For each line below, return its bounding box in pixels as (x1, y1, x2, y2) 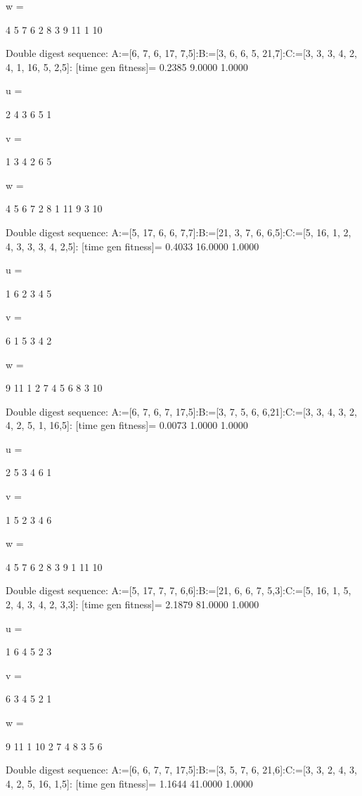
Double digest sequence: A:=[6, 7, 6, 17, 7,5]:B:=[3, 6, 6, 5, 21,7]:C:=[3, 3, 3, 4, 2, (6, 46, 357, 60)
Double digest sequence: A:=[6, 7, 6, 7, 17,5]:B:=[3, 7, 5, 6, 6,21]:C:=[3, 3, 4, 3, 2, (6, 404, 357, 418)
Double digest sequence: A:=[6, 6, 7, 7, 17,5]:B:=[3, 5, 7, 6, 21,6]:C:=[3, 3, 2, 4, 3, (6, 762, 357, 777)
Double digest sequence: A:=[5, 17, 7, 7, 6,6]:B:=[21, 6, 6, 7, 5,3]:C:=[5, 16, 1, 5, (6, 583, 351, 598)
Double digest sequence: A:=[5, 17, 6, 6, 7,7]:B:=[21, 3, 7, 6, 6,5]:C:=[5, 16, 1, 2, (6, 224, 351, 239)
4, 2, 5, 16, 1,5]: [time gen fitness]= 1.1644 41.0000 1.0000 (6, 776, 253, 790)
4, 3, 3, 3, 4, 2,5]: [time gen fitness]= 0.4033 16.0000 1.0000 (6, 238, 259, 253)
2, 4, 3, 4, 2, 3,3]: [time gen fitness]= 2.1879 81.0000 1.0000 (6, 597, 259, 612)
